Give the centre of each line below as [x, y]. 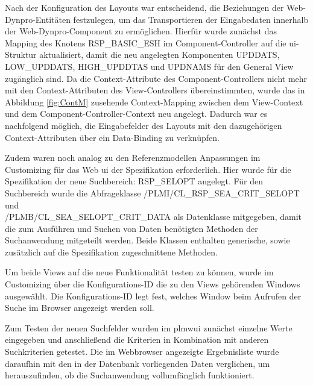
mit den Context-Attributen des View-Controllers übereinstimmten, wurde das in [155, 90]
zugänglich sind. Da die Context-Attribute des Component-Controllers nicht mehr [156, 78]
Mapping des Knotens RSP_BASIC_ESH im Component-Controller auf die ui [150, 42]
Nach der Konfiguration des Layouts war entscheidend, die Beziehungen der [144, 7]
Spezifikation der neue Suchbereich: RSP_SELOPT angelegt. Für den [134, 181]
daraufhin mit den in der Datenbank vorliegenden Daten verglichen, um [138, 363]
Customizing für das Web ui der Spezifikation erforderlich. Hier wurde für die [148, 169]
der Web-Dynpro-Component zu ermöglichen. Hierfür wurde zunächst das [141, 31]
